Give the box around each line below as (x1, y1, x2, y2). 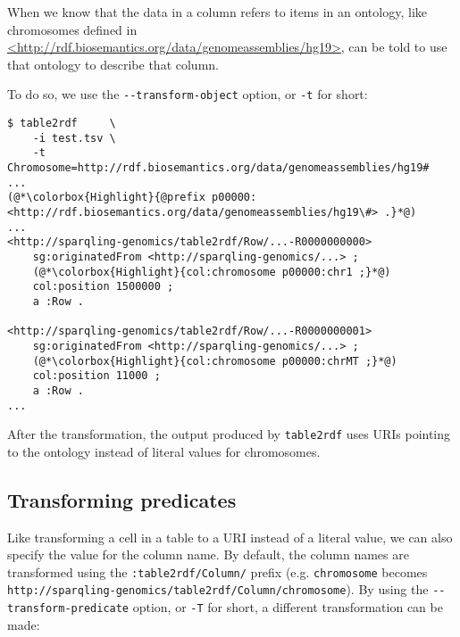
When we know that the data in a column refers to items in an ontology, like (7, 3, 427, 21)
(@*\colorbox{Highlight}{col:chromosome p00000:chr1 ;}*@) (32, 265, 391, 278)
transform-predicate (7, 602, 130, 616)
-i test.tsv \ (32, 131, 116, 145)
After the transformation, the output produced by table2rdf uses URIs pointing (7, 425, 451, 443)
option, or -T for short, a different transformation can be (132, 598, 443, 616)
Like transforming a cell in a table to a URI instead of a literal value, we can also (7, 527, 453, 546)
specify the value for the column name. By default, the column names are (7, 545, 409, 564)
